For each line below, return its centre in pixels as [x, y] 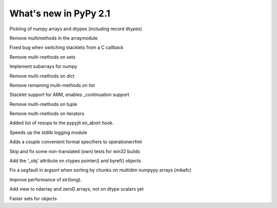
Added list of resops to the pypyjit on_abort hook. [62, 123]
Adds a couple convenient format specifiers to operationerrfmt [76, 142]
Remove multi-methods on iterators [47, 114]
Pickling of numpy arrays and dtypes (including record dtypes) [76, 29]
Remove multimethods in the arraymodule [54, 38]
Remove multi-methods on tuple [43, 104]
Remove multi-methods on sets [43, 57]
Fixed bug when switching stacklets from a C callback [66, 48]
